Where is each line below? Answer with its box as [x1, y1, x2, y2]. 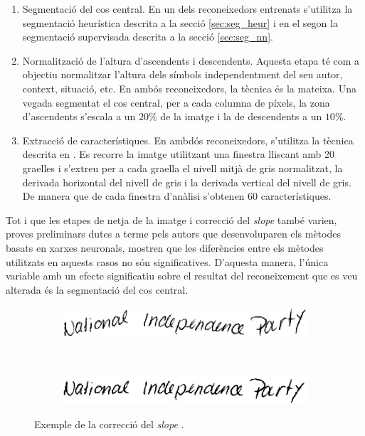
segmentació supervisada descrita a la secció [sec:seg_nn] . [22, 29, 273, 44]
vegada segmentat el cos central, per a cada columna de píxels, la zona [22, 95, 330, 110]
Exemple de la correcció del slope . [34, 416, 184, 431]
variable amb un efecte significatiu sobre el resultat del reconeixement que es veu [6, 268, 358, 283]
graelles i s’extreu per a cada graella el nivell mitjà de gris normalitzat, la [22, 160, 343, 175]
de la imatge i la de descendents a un [160, 109, 322, 124]
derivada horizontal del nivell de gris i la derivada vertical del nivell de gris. [22, 174, 351, 189]
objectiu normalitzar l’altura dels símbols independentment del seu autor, [22, 67, 343, 82]
